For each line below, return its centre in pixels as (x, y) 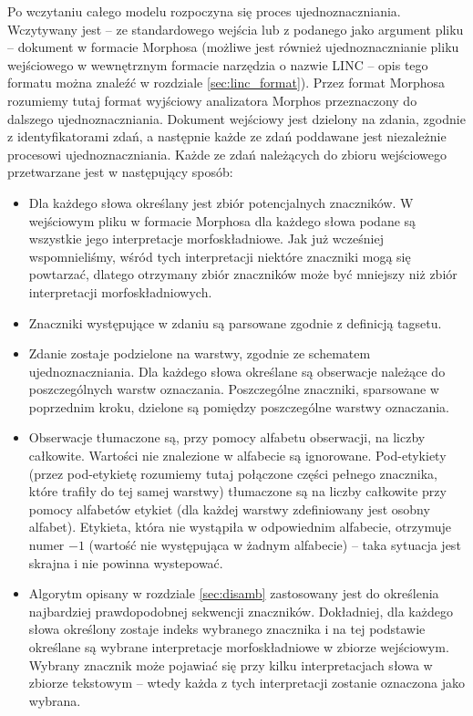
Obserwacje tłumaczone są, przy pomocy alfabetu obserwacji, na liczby (227, 437)
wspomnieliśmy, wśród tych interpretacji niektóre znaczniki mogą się (220, 256)
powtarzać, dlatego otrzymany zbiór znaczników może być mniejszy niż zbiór (243, 274)
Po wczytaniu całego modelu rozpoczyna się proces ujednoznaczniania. (204, 11)
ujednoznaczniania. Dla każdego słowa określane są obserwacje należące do (237, 371)
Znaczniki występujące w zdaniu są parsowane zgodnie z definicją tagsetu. (235, 322)
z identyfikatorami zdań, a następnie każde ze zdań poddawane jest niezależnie (227, 136)
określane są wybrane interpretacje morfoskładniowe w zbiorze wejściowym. (239, 647)
